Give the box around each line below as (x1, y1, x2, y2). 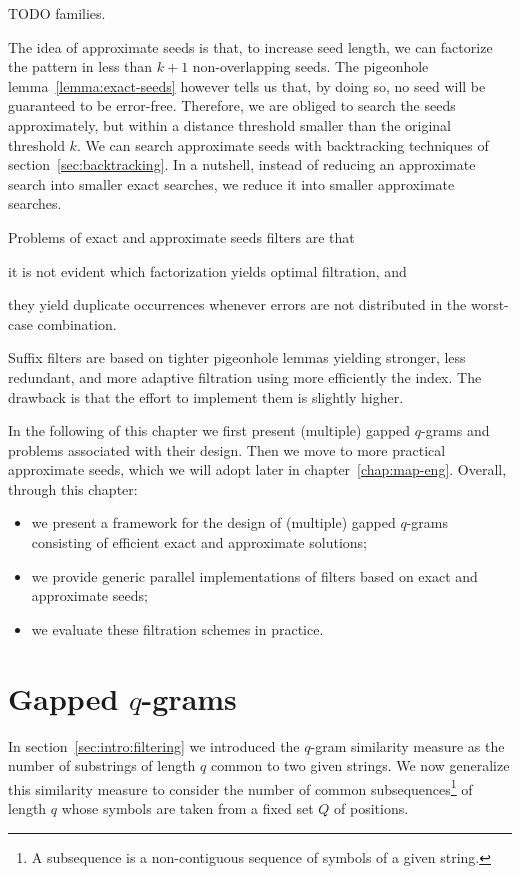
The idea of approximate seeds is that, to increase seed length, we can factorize (8, 36, 493, 57)
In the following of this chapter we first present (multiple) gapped (8, 420, 411, 441)
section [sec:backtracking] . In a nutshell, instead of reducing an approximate (8, 154, 476, 175)
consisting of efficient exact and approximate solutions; (31, 532, 367, 553)
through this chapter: (8, 478, 138, 499)
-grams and (421, 420, 490, 441)
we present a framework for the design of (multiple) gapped (31, 512, 396, 533)
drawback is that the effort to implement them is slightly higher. (8, 386, 404, 407)
